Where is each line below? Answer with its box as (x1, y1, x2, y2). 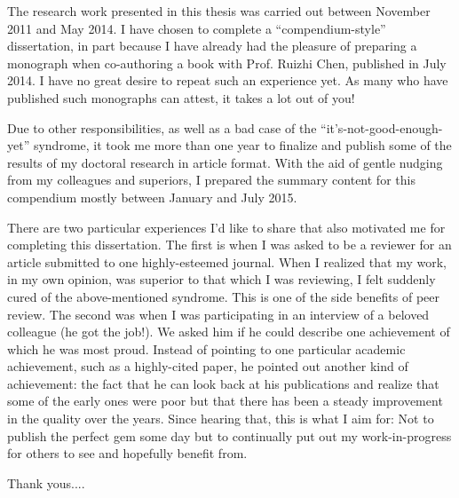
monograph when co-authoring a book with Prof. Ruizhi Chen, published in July (7, 53, 447, 72)
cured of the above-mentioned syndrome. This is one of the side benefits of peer (7, 287, 439, 305)
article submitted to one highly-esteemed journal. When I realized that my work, (7, 252, 447, 271)
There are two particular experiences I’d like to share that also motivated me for (7, 217, 446, 236)
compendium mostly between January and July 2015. (7, 187, 297, 206)
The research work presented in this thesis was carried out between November (7, 2, 431, 20)
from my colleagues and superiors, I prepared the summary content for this (7, 170, 415, 189)
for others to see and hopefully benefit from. (7, 444, 248, 462)
